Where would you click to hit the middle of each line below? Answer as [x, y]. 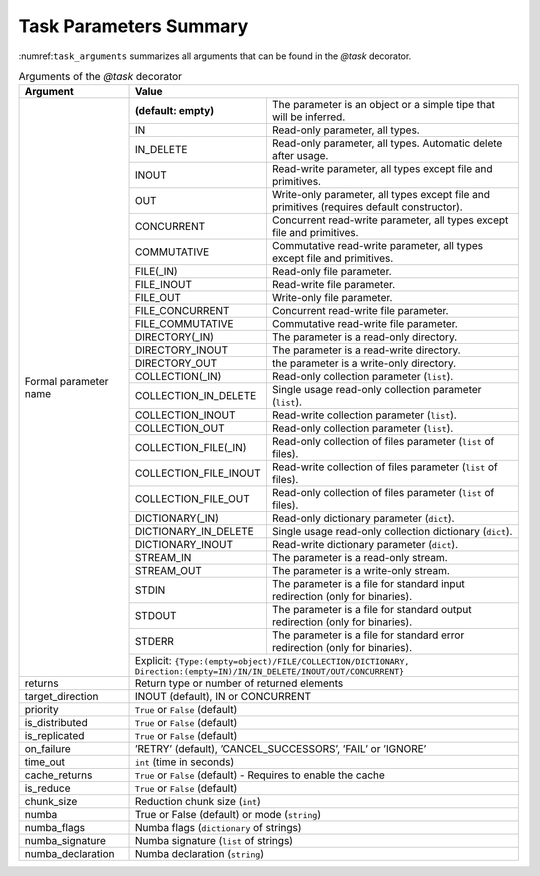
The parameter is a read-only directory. [364, 337]
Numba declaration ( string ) [199, 854]
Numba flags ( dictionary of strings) [218, 828]
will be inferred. [308, 117]
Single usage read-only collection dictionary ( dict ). [392, 532]
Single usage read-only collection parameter [376, 390]
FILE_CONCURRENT [182, 311]
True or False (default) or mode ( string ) [228, 815]
